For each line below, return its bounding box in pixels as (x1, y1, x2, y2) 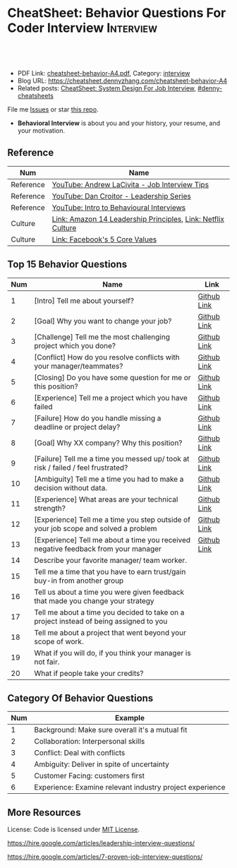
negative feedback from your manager (34, 544, 162, 554)
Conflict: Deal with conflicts (34, 748, 126, 758)
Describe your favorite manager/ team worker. (34, 555, 187, 565)
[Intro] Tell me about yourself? (34, 295, 134, 305)
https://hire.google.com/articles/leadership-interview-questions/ (7, 839, 195, 848)
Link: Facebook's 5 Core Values (51, 234, 157, 244)
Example (115, 713, 145, 723)
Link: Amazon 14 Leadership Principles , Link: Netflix (51, 214, 224, 224)
